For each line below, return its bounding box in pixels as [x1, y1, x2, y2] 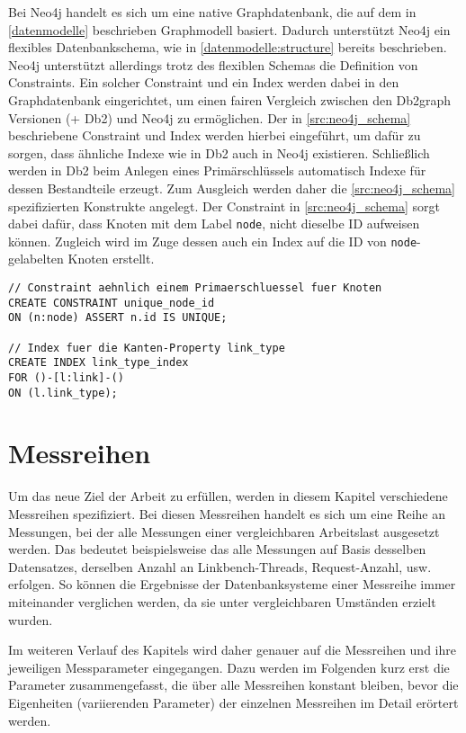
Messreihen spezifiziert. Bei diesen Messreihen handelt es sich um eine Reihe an [8, 505, 445, 523]
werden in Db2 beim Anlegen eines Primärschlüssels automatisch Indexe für [8, 161, 426, 180]
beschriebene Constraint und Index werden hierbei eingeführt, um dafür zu [8, 126, 421, 145]
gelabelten [8, 249, 64, 268]
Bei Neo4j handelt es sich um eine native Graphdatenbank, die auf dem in [8, 3, 417, 21]
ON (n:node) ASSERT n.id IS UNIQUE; [8, 311, 228, 325]
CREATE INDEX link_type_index [8, 356, 189, 370]
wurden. [8, 610, 53, 629]
